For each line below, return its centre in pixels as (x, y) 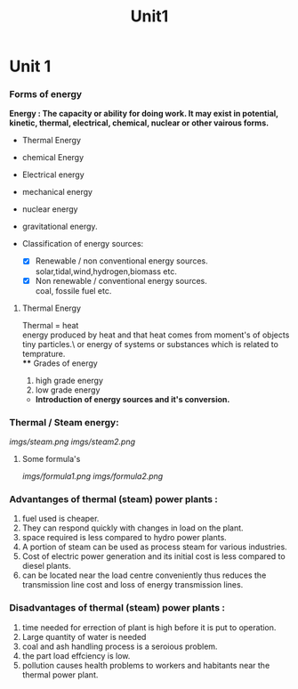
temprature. (44, 353)
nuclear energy (50, 209)
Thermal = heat (50, 325)
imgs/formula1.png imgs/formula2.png (93, 476)
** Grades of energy (60, 363)
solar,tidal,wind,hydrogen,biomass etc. (106, 271)
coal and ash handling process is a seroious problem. (120, 646)
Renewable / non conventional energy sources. (121, 261)
